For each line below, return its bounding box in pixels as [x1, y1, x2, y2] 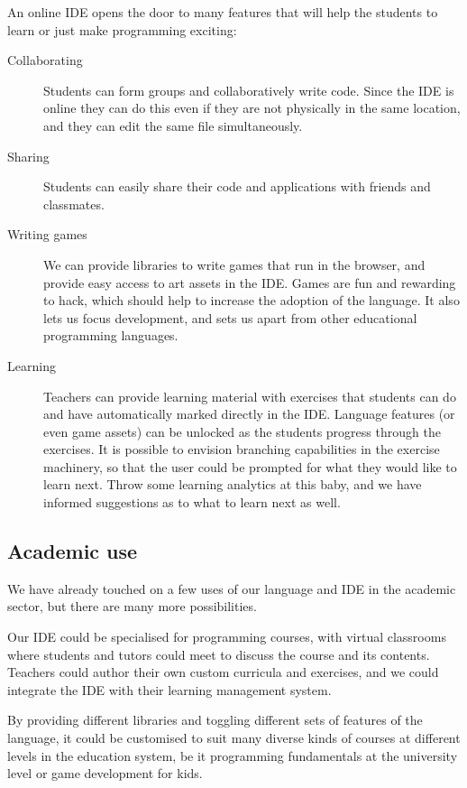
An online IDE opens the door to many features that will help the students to [7, 3, 438, 21]
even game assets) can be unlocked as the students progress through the [43, 422, 441, 440]
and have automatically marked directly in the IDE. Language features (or [43, 404, 455, 423]
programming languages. [43, 326, 179, 345]
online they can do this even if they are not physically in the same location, [43, 98, 461, 117]
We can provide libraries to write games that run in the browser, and [43, 255, 426, 273]
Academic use [7, 537, 138, 565]
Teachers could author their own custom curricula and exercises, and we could [7, 663, 439, 681]
